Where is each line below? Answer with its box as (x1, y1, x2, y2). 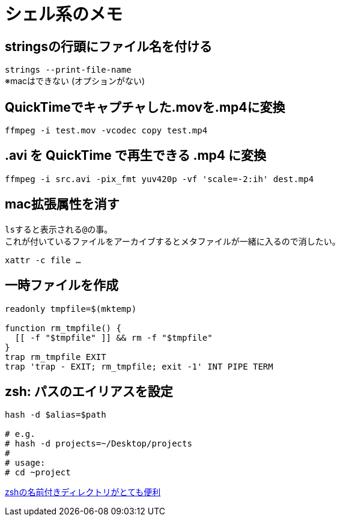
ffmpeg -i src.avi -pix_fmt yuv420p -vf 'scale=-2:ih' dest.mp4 (5, 174, 314, 184)
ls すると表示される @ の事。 (5, 224, 113, 234)
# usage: (5, 458, 46, 468)
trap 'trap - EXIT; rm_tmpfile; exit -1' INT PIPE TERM (5, 361, 273, 371)
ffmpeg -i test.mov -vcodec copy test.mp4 (5, 126, 208, 136)
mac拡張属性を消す (5, 197, 120, 212)
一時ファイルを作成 (5, 278, 118, 293)
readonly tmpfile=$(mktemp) (5, 303, 137, 314)
